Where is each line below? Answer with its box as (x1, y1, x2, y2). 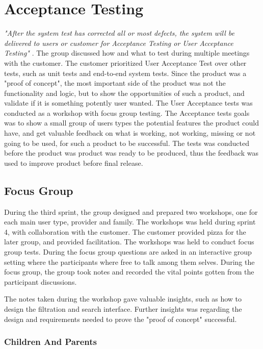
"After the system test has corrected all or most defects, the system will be (4, 28, 234, 38)
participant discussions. (4, 276, 77, 287)
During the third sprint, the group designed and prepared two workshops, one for (4, 206, 258, 217)
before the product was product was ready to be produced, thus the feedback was (4, 147, 259, 158)
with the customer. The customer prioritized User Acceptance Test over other (4, 57, 247, 68)
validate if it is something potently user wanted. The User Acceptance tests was (4, 97, 253, 108)
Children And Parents (4, 335, 97, 348)
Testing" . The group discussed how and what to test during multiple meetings (4, 47, 250, 58)
